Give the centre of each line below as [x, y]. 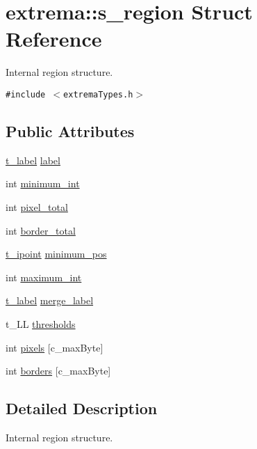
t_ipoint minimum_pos [56, 254]
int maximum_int [44, 277]
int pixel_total [37, 206]
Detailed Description [82, 408]
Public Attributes [70, 131]
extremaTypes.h [98, 94]
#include [26, 94]
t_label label [33, 160]
